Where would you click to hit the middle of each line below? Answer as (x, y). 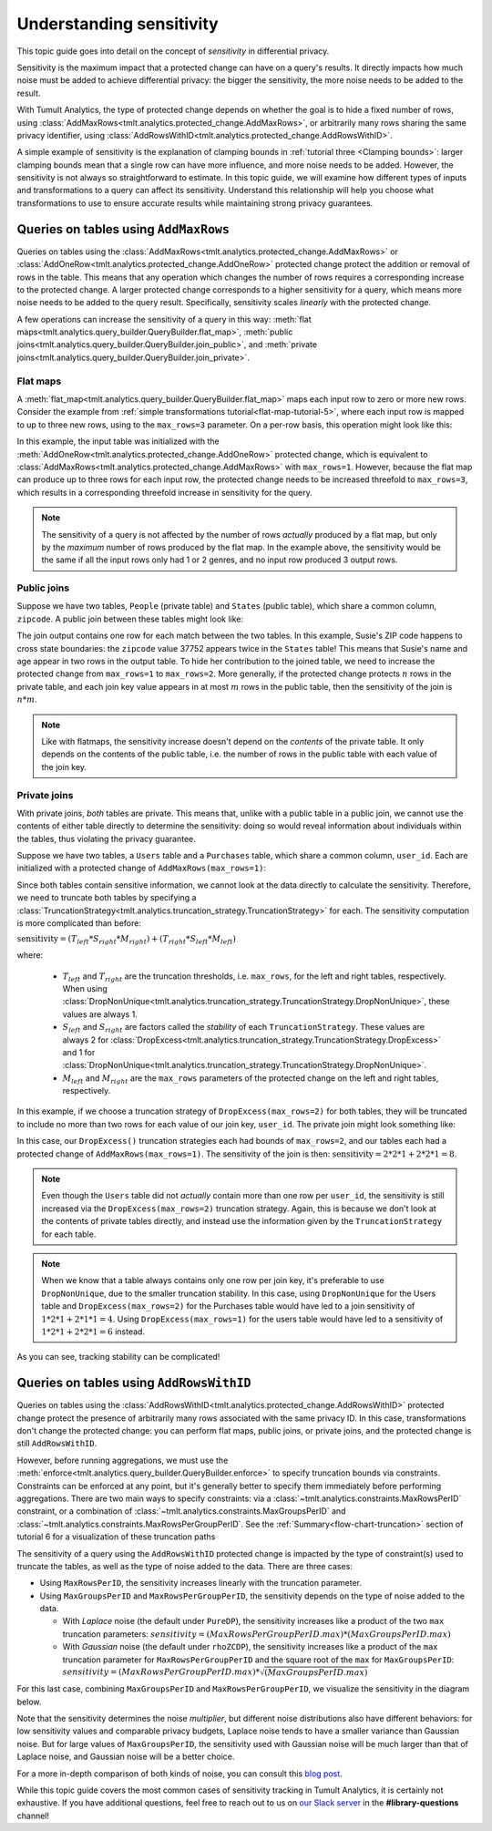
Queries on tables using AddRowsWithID (134, 1383)
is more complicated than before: (79, 923)
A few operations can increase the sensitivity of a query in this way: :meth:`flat (164, 319)
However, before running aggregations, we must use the (123, 1460)
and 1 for (79, 1052)
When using (85, 988)
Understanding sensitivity (118, 24)
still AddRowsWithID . (57, 1444)
